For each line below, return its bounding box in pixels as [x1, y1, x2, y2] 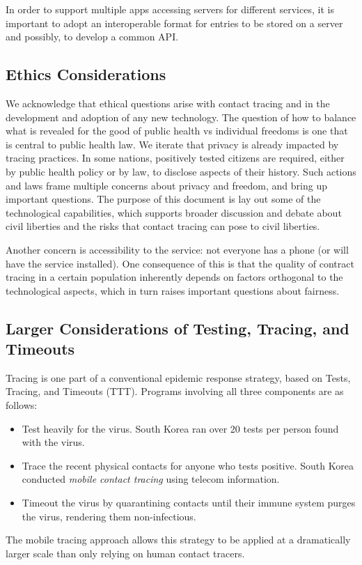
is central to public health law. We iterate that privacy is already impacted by [6, 137, 339, 151]
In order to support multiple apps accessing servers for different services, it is [6, 2, 334, 16]
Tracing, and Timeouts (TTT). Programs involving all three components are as [6, 384, 344, 398]
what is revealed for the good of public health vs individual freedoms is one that [6, 123, 348, 138]
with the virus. [22, 435, 85, 449]
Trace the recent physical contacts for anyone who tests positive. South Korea [22, 458, 354, 472]
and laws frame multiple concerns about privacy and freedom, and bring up [6, 178, 327, 192]
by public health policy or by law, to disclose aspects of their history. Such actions [6, 164, 356, 178]
